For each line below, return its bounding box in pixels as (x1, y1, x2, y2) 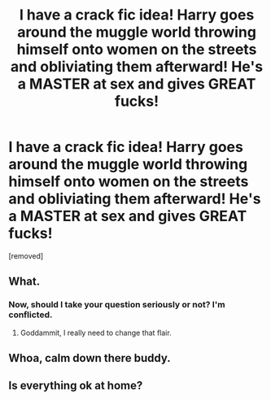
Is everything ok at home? (8, 379, 143, 393)
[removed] (8, 250, 44, 261)
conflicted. (8, 309, 53, 320)
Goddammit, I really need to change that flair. (20, 328, 173, 337)
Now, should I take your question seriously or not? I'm (8, 299, 225, 311)
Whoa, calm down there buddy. (8, 351, 171, 365)
